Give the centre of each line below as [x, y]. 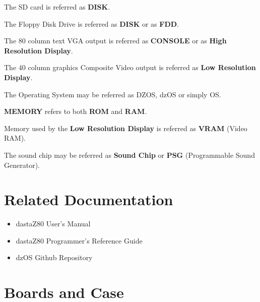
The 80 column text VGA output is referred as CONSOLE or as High [115, 41]
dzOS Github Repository [54, 257]
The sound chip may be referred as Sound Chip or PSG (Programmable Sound [129, 155]
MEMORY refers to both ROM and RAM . [76, 111]
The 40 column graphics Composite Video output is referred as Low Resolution [130, 67]
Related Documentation [89, 199]
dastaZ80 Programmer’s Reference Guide [79, 240]
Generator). [22, 165]
